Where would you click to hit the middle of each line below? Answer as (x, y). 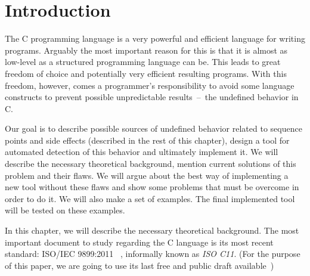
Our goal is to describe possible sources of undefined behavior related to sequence (154, 128)
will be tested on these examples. (65, 210)
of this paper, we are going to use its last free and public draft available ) (139, 265)
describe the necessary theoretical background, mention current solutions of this (151, 164)
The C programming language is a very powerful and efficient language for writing (155, 38)
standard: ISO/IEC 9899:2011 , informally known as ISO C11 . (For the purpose (153, 254)
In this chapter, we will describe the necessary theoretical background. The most (152, 230)
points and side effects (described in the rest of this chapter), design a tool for (147, 140)
